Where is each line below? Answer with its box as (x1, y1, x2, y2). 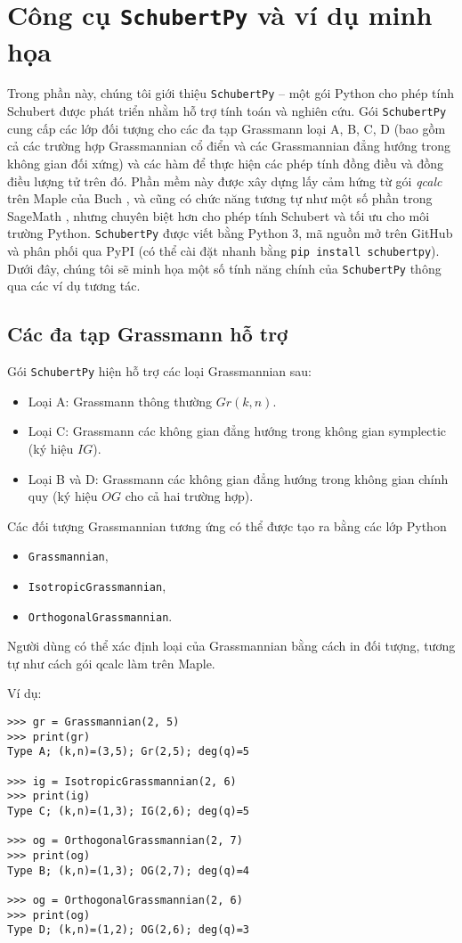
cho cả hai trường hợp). (125, 487, 254, 505)
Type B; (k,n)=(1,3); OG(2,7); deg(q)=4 (7, 864, 250, 877)
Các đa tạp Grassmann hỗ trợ (7, 320, 288, 348)
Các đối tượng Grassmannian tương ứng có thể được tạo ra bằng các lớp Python (7, 516, 447, 535)
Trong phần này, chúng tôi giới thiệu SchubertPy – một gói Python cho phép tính (7, 84, 454, 102)
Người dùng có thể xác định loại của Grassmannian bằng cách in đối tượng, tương (7, 636, 456, 655)
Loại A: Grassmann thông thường (28, 391, 213, 410)
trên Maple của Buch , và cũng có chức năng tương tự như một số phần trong (7, 189, 433, 208)
